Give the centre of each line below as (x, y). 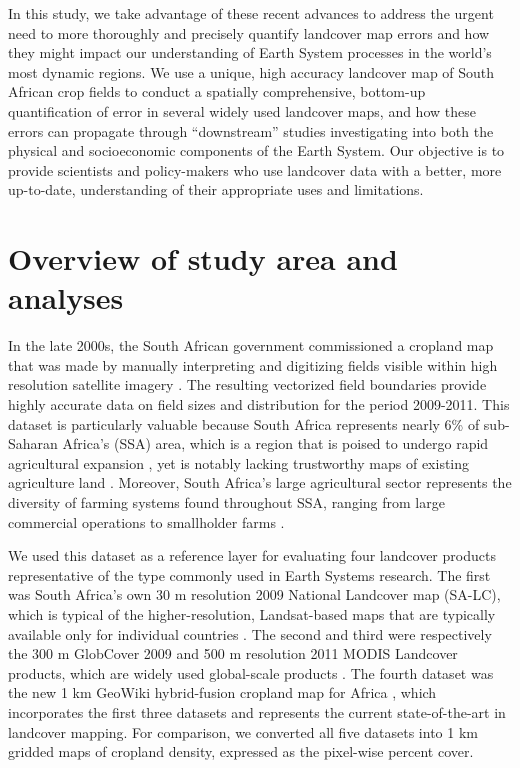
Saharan (33, 443)
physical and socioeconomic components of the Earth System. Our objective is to (256, 150)
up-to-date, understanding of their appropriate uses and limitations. (216, 189)
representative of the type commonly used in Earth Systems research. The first (249, 574)
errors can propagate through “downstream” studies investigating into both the (251, 130)
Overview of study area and (203, 258)
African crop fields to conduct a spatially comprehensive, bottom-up (217, 91)
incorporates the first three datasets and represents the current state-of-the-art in (257, 711)
